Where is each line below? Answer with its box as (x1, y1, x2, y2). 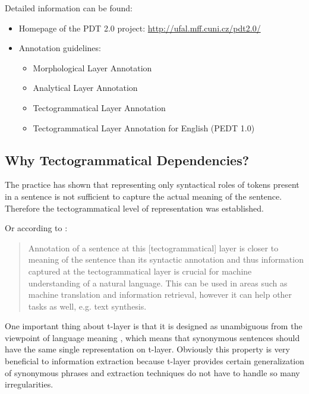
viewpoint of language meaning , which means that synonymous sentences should (5, 331, 300, 343)
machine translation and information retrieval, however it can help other (28, 288, 292, 301)
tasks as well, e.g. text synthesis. (28, 300, 147, 312)
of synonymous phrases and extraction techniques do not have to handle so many (5, 366, 300, 379)
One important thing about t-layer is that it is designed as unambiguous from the (5, 320, 302, 332)
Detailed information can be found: (5, 2, 133, 14)
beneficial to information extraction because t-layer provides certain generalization (5, 355, 305, 367)
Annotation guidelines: (18, 42, 101, 54)
